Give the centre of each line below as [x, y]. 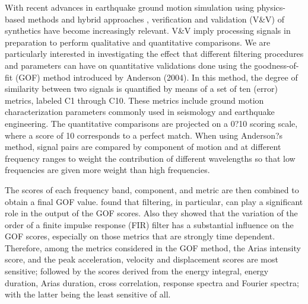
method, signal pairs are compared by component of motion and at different [143, 147]
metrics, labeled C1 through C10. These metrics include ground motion [134, 100]
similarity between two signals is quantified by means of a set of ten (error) [141, 89]
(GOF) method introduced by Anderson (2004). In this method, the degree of [156, 77]
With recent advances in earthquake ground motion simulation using [129, 7]
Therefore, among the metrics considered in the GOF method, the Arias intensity [153, 247]
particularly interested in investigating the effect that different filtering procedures [154, 54]
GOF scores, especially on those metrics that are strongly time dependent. [140, 236]
